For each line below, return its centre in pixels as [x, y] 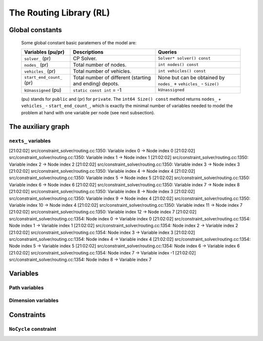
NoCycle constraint [33, 329]
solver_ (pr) [38, 58]
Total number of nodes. [100, 65]
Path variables [26, 287]
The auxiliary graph [39, 126]
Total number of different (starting [112, 77]
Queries [168, 52]
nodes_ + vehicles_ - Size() [188, 84]
